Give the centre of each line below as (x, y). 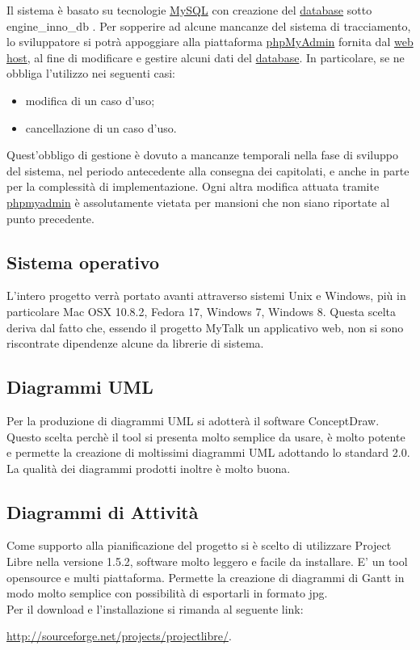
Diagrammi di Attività (103, 511)
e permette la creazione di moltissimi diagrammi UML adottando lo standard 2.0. (208, 452)
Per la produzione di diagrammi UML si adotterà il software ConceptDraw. (193, 420)
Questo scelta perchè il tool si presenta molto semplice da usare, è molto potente (206, 436)
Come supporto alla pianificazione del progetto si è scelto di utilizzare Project (199, 545)
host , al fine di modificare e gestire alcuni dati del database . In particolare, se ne (206, 57)
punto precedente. (50, 218)
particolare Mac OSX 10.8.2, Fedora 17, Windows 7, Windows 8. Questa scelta (202, 311)
